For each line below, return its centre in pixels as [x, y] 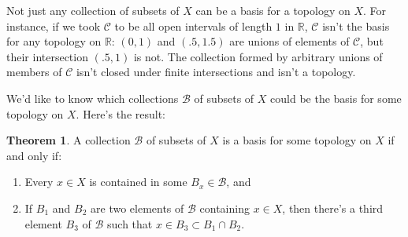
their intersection [47, 56]
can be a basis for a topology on [273, 10]
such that [130, 223]
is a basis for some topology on [297, 140]
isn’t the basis [356, 26]
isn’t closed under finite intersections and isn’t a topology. [216, 72]
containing [224, 208]
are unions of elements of [289, 41]
